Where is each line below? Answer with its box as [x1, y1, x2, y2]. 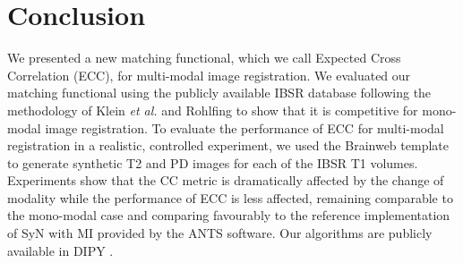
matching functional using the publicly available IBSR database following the [7, 83, 432, 102]
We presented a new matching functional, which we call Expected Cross [7, 48, 401, 67]
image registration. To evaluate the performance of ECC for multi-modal [45, 118, 444, 137]
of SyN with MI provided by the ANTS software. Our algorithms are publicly [7, 224, 433, 242]
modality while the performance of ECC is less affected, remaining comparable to [7, 188, 453, 207]
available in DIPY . [7, 241, 114, 259]
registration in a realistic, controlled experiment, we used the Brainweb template [7, 136, 449, 155]
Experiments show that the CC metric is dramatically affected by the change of [7, 171, 444, 190]
